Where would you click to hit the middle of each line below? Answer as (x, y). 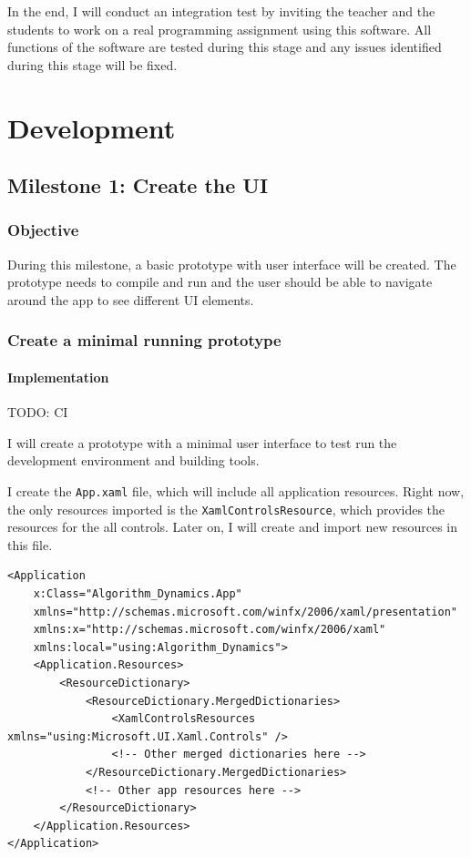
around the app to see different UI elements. (131, 299)
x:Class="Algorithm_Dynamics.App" (138, 594)
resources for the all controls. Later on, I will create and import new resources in (233, 527)
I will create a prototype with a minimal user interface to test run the (202, 442)
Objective (43, 230)
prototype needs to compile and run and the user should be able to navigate (220, 282)
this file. (30, 544)
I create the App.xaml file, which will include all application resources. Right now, (236, 490)
